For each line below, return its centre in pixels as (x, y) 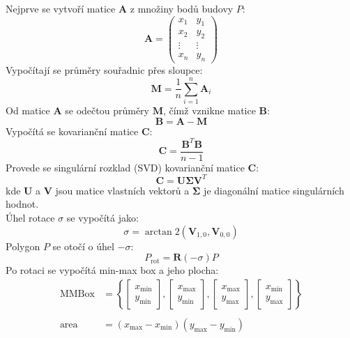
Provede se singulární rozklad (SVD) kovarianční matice (125, 167)
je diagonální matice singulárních (274, 190)
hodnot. (22, 204)
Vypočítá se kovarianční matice (72, 131)
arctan (158, 232)
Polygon (23, 246)
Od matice (28, 110)
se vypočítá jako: (102, 217)
